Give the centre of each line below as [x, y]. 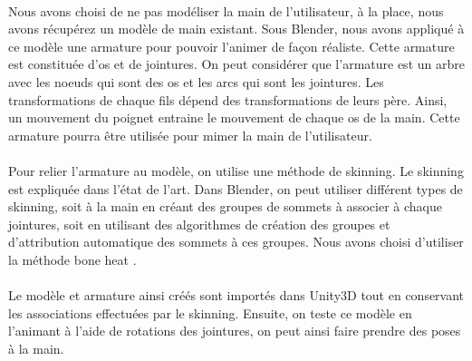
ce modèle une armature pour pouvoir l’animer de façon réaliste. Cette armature [231, 46]
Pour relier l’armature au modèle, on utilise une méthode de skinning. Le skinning [236, 170]
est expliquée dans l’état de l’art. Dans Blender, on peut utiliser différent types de [236, 188]
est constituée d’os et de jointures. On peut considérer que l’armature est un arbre [236, 64]
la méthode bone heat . [72, 259]
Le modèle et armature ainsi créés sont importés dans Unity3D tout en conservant [236, 295]
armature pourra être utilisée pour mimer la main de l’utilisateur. [190, 135]
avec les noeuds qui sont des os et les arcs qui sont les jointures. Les [196, 81]
